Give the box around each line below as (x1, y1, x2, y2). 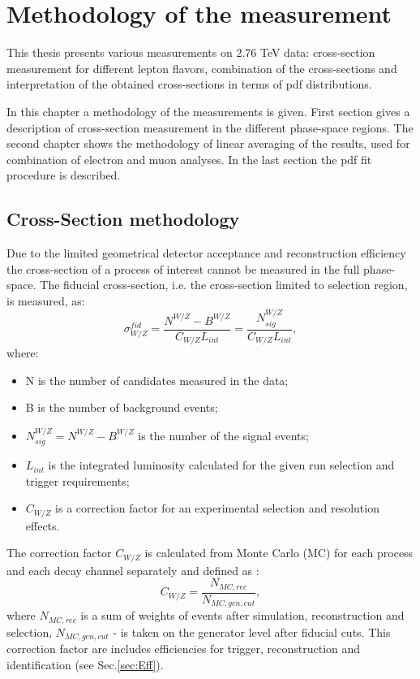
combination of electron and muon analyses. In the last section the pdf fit (6, 150, 372, 167)
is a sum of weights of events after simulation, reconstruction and (80, 607, 405, 624)
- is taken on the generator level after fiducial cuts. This (113, 623, 391, 640)
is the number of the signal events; (138, 426, 309, 443)
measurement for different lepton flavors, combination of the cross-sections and (6, 59, 397, 76)
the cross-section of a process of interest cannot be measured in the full (6, 260, 360, 277)
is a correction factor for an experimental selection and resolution (55, 500, 379, 517)
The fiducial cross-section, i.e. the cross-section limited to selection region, (40, 276, 408, 293)
